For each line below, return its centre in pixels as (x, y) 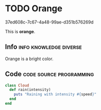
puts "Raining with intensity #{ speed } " (55, 94)
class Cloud (17, 85)
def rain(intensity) (30, 90)
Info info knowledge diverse (43, 47)
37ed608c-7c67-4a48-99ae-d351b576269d (49, 22)
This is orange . (20, 31)
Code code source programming (50, 74)
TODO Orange (34, 9)
